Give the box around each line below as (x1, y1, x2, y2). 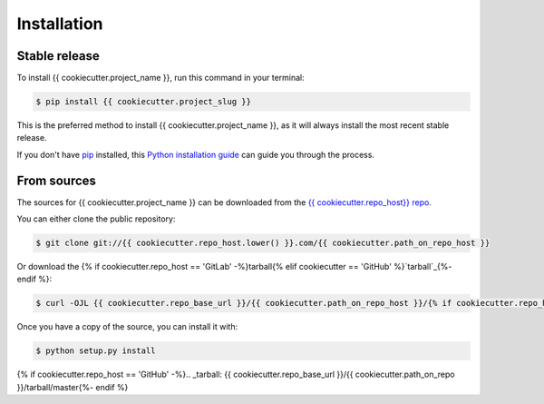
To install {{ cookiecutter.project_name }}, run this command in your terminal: (16, 73, 306, 84)
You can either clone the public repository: (16, 213, 176, 224)
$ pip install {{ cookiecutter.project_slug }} (35, 96, 251, 107)
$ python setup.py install (35, 346, 156, 356)
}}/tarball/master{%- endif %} (16, 381, 129, 392)
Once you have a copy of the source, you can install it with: (16, 321, 238, 332)
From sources (16, 172, 97, 188)
